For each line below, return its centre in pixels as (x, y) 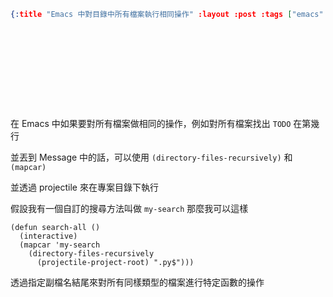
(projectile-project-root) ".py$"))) (115, 262)
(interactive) (48, 236)
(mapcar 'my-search (60, 245)
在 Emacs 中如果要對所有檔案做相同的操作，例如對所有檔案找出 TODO (151, 123)
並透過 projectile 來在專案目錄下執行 (84, 187)
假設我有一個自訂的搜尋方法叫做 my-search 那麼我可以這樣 (129, 208)
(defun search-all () (55, 227)
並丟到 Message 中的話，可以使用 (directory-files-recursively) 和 (151, 157)
